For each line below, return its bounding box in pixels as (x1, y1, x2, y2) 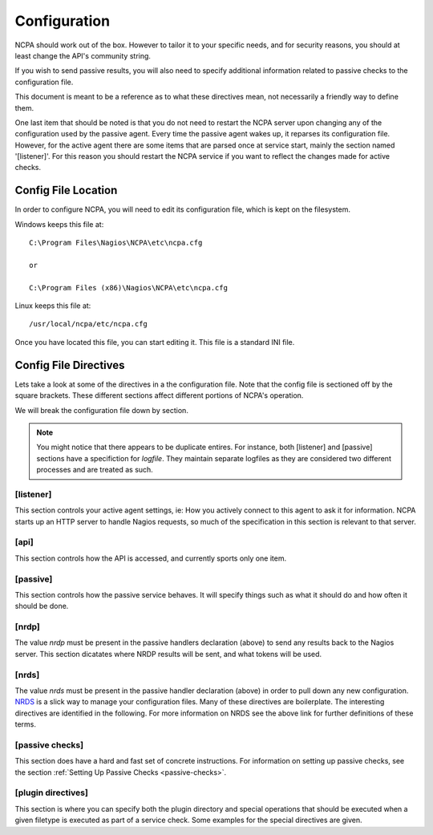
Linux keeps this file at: (14, 301, 91, 310)
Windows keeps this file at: (14, 219, 104, 229)
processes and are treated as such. (36, 465, 154, 475)
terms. (14, 719, 36, 729)
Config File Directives (14, 358, 125, 372)
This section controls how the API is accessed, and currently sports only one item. (14, 553, 287, 563)
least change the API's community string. (14, 51, 152, 60)
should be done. (14, 602, 69, 611)
